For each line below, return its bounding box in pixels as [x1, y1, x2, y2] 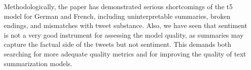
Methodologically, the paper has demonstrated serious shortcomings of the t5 [4, 1, 233, 11]
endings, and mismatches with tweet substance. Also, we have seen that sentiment [4, 20, 248, 30]
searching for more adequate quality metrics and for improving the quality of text [4, 48, 246, 58]
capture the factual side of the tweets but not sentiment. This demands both [4, 39, 232, 49]
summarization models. [4, 58, 73, 68]
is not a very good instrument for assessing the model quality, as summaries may [4, 29, 244, 40]
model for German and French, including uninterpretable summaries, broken [4, 11, 231, 21]
